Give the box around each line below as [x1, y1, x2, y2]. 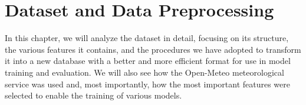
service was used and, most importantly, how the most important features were [5, 77, 291, 90]
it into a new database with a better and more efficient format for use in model [5, 55, 291, 67]
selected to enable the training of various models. [5, 89, 182, 101]
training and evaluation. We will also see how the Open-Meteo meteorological [5, 66, 284, 78]
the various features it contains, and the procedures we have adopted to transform [5, 43, 301, 55]
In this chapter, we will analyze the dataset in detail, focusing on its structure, [5, 32, 289, 44]
